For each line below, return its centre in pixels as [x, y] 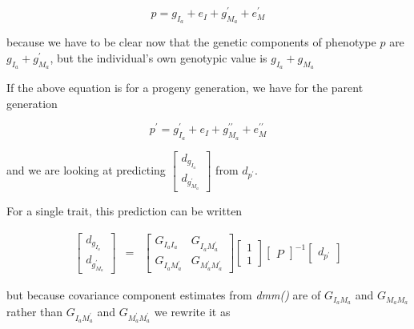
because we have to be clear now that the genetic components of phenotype [191, 42]
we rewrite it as [192, 312]
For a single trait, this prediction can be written [125, 211]
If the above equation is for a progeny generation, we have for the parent [185, 88]
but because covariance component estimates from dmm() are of [164, 295]
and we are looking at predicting [86, 169]
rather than [35, 312]
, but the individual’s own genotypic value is [159, 57]
